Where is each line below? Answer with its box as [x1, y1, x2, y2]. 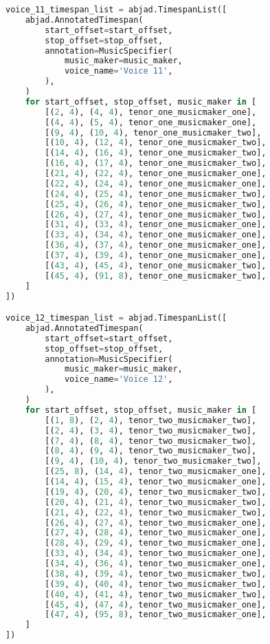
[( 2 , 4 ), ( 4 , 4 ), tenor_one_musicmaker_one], [45, 107, 257, 117]
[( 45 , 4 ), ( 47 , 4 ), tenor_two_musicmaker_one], [45, 599, 267, 610]
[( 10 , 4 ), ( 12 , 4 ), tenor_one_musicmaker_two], [45, 138, 267, 148]
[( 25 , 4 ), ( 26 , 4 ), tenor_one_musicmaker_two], [45, 199, 267, 209]
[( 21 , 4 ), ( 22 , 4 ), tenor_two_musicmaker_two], [45, 507, 267, 517]
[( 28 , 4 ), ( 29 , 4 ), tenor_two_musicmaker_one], [45, 538, 267, 548]
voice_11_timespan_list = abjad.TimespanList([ [5, 5, 227, 14]
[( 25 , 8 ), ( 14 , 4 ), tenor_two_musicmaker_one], [45, 466, 267, 477]
